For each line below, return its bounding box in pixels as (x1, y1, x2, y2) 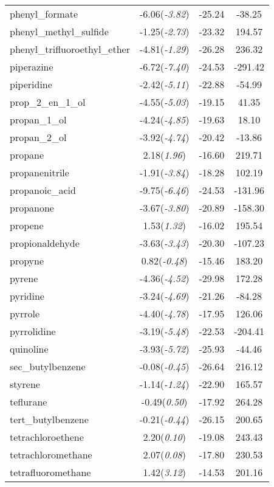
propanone (10, 201, 54, 215)
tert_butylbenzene (10, 412, 89, 426)
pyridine (10, 289, 44, 303)
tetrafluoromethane (10, 465, 91, 479)
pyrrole (10, 306, 39, 320)
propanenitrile (10, 165, 69, 179)
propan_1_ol (10, 112, 67, 126)
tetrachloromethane (10, 447, 92, 461)
